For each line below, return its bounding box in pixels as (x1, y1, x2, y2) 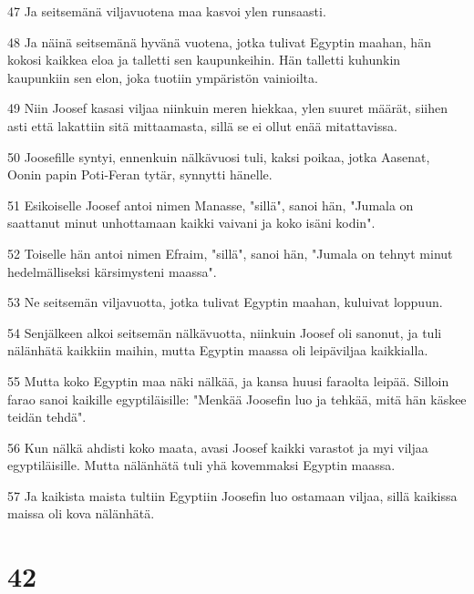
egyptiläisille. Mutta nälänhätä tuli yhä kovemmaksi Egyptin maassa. (7, 456, 396, 475)
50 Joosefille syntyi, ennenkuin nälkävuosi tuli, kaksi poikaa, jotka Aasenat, (7, 147, 430, 166)
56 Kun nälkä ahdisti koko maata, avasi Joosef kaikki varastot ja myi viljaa (7, 437, 428, 456)
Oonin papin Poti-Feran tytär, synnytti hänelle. (7, 165, 273, 184)
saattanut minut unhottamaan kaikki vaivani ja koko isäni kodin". (7, 213, 376, 232)
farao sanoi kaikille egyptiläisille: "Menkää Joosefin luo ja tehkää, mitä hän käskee (7, 389, 467, 408)
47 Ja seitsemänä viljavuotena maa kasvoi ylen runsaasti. (7, 2, 326, 20)
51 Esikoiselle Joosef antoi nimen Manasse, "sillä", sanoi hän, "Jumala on (7, 195, 414, 214)
